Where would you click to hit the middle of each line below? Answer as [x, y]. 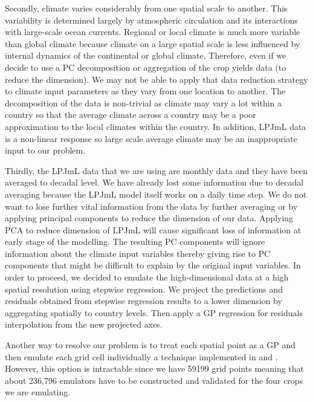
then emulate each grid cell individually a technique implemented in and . [141, 356]
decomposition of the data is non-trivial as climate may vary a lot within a [144, 102]
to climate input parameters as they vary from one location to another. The [145, 91]
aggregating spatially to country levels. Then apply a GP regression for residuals [154, 312]
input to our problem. [45, 150]
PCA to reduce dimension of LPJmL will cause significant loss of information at [153, 229]
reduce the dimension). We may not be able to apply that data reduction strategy [156, 79]
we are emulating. [38, 392]
